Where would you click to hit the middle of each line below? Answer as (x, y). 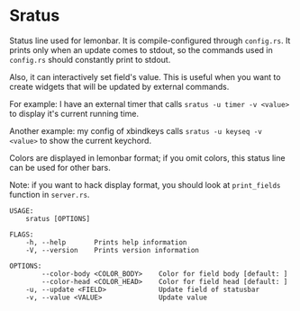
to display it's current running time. (74, 113)
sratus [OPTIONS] (58, 218)
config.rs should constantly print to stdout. (90, 59)
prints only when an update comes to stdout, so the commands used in (141, 49)
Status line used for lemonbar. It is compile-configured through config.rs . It (150, 40)
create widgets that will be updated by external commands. (119, 86)
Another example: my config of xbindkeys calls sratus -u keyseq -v (136, 130)
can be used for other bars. (60, 167)
